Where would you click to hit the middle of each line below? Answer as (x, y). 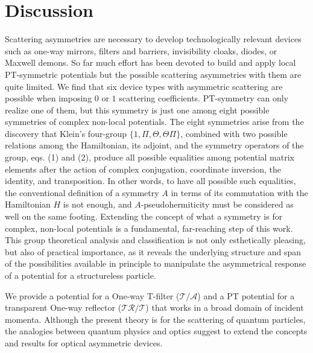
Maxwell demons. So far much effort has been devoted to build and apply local (150, 62)
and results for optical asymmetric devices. (84, 342)
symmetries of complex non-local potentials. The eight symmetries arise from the (154, 122)
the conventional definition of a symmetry (82, 192)
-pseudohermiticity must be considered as (217, 204)
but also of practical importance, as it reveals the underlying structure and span (153, 251)
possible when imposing (49, 98)
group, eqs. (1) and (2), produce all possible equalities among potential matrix (150, 157)
